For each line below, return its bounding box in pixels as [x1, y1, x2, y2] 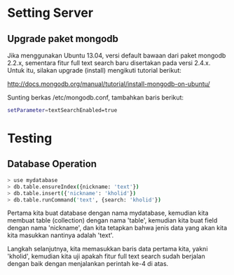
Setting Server [7, 5, 93, 21]
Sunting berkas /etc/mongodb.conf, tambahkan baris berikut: [7, 93, 184, 101]
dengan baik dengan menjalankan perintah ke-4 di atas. [7, 260, 169, 268]
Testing [7, 131, 53, 146]
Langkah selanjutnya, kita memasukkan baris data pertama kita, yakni [7, 245, 208, 253]
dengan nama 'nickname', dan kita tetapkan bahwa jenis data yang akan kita [7, 224, 228, 232]
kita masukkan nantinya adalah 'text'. [7, 231, 114, 239]
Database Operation [7, 158, 97, 170]
